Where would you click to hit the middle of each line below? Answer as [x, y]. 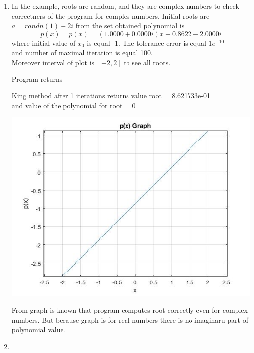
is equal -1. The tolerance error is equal [147, 42]
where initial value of [44, 42]
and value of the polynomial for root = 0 [74, 105]
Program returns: [38, 79]
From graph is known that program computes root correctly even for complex [129, 310]
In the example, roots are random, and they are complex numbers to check [125, 6]
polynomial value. [38, 329]
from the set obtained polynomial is [130, 26]
